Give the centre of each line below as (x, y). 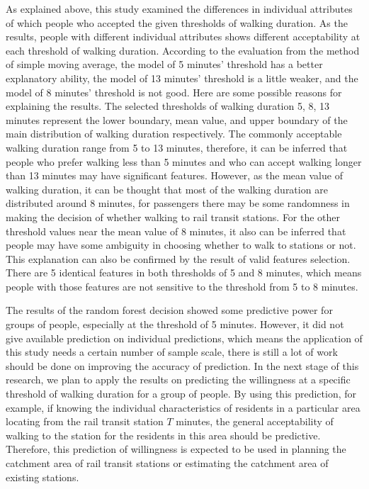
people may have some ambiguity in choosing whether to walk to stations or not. (181, 245)
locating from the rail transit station (85, 421)
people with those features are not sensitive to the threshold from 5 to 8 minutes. (182, 286)
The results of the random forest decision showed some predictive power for (169, 310)
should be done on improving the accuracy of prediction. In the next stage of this (182, 365)
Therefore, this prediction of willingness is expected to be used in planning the (176, 449)
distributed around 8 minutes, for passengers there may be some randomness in (178, 203)
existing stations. (42, 477)
